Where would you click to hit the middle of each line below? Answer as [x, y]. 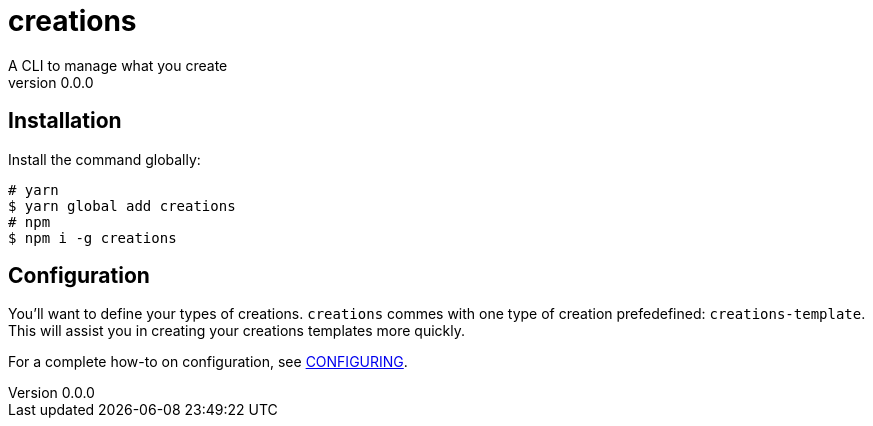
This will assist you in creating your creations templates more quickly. [237, 331]
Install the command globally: [104, 159]
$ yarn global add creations [122, 205]
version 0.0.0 [51, 82]
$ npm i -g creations [92, 237]
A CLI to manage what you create [118, 65]
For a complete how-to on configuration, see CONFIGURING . [208, 362]
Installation [65, 121]
